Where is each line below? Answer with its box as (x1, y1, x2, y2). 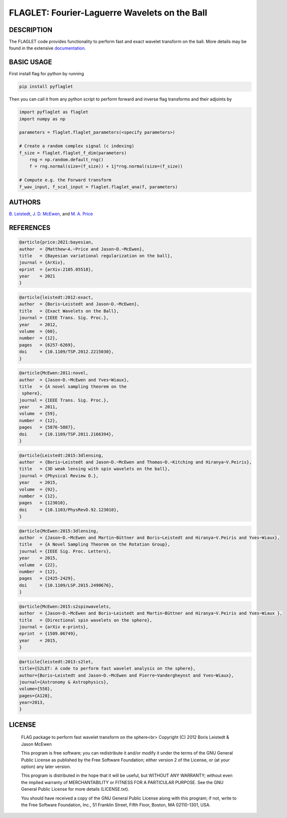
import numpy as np (19, 116, 65, 121)
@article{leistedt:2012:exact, (19, 295, 94, 300)
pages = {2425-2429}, (19, 576, 76, 581)
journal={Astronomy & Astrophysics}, (19, 679, 109, 684)
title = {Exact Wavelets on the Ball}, (19, 308, 119, 314)
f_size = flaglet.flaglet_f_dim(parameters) (19, 150, 127, 155)
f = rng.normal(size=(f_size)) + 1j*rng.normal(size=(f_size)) (29, 164, 183, 169)
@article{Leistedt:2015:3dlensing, (19, 452, 104, 458)
